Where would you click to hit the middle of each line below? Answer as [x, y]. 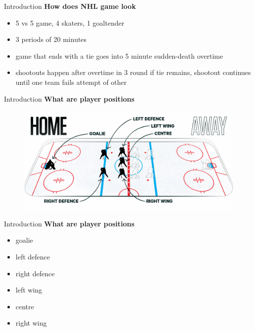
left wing [29, 290]
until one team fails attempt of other [71, 82]
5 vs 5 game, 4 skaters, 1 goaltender [70, 22]
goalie [24, 240]
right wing [31, 323]
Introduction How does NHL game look [70, 6]
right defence [35, 273]
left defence [33, 256]
